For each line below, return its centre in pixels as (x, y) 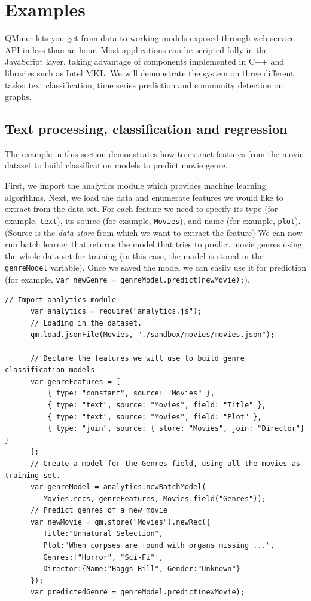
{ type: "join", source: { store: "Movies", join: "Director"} (176, 429)
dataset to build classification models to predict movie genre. (116, 165)
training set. (33, 475)
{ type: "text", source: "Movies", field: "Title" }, (157, 405)
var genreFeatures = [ (75, 381)
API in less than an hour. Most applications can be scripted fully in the (136, 49)
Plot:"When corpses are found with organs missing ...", (159, 546)
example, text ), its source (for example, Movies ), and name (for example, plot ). (153, 220)
